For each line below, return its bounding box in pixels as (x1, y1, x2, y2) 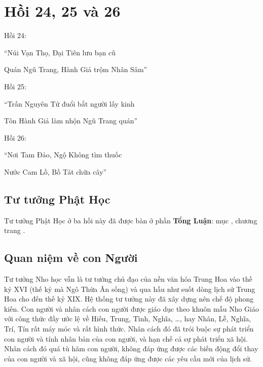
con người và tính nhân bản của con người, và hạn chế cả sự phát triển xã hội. (4, 333, 248, 344)
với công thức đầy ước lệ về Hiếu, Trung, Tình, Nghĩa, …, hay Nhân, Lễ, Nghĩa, (4, 313, 251, 324)
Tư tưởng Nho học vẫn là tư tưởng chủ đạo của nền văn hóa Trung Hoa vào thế (4, 274, 252, 284)
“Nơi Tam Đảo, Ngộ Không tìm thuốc (4, 149, 122, 160)
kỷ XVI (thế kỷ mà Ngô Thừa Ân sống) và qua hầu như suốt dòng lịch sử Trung (4, 283, 255, 294)
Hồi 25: (4, 81, 26, 91)
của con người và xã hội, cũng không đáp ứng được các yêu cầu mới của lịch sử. (4, 353, 252, 363)
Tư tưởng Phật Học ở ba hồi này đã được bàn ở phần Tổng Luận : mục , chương (4, 215, 257, 225)
